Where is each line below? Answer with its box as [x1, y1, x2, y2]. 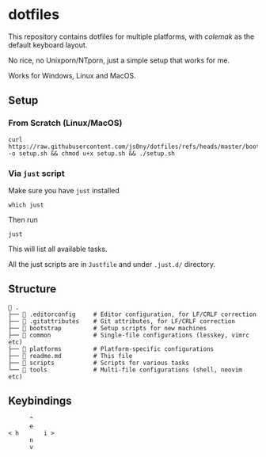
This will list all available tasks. [8, 244, 108, 253]
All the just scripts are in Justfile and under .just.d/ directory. [8, 259, 216, 268]
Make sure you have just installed [8, 185, 120, 195]
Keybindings [8, 394, 73, 408]
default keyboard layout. [8, 40, 88, 49]
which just [8, 200, 44, 209]
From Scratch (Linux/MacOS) [8, 117, 123, 128]
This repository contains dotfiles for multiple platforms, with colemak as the [8, 32, 255, 41]
